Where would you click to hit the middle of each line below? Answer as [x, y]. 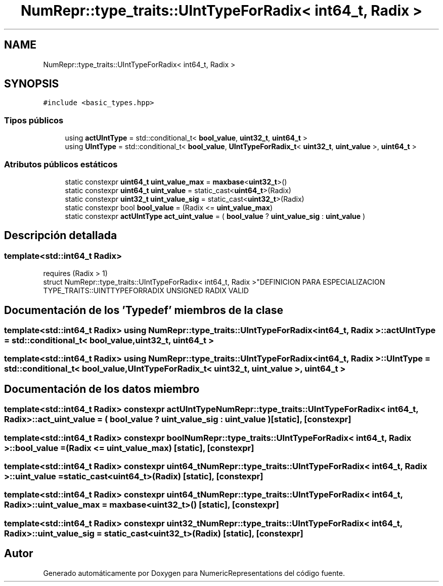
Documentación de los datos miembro [102, 389]
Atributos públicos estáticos [61, 164]
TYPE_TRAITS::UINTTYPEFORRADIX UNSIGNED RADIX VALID [146, 291]
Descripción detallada [61, 236]
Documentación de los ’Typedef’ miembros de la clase [144, 310]
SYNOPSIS [32, 84]
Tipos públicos [34, 120]
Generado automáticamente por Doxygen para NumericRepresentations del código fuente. [194, 573]
